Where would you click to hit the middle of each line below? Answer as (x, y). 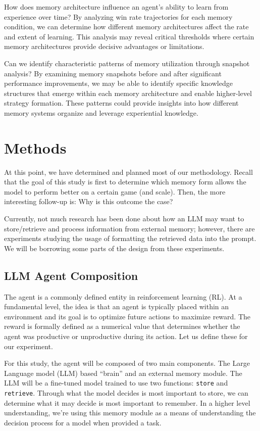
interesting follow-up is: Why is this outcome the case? (89, 201)
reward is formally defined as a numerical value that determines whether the (122, 326)
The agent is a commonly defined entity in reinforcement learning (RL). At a (123, 296)
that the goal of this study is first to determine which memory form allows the (125, 182)
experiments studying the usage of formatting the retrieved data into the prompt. (130, 238)
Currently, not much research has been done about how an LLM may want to (124, 219)
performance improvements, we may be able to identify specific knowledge (118, 83)
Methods (35, 147)
